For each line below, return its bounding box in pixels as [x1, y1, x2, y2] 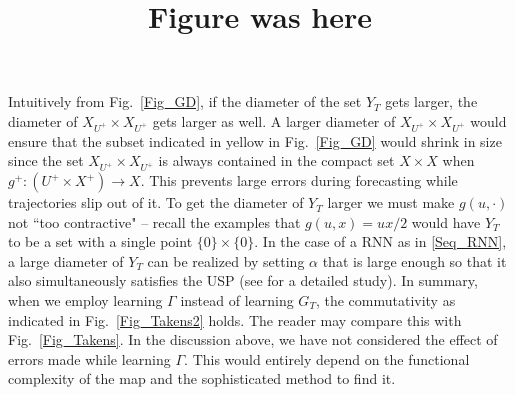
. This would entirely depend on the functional [184, 348, 470, 369]
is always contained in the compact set [158, 150, 395, 171]
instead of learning [180, 290, 294, 311]
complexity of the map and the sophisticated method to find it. [8, 368, 396, 389]
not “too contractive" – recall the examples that [8, 211, 301, 232]
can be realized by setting [147, 250, 305, 271]
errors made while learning [8, 348, 171, 369]
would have [411, 211, 481, 232]
